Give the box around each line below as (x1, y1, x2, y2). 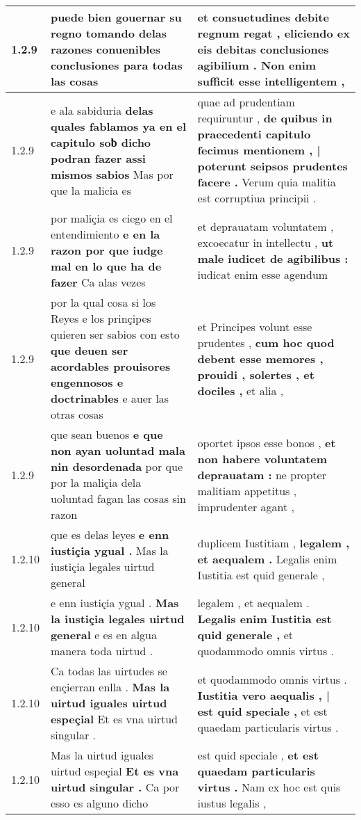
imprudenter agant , (197, 498, 295, 515)
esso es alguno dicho (50, 795, 149, 811)
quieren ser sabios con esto (50, 326, 180, 342)
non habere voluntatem (197, 450, 328, 467)
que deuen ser (50, 342, 128, 358)
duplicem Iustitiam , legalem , (197, 534, 350, 551)
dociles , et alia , (197, 382, 284, 399)
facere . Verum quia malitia (197, 174, 336, 190)
